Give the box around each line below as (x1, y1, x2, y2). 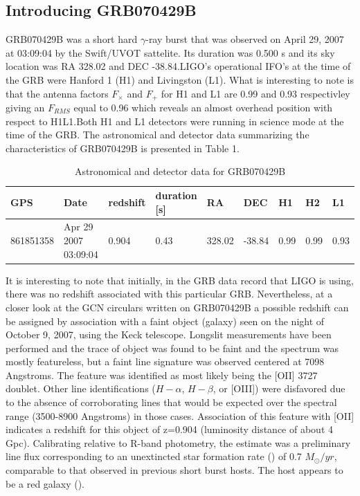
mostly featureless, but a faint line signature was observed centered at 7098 (6, 354, 325, 369)
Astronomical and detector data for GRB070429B (74, 164, 286, 178)
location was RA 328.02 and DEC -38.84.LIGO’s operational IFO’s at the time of (6, 59, 351, 73)
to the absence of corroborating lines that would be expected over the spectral (6, 395, 337, 410)
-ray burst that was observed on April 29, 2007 (145, 32, 344, 46)
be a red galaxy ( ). (6, 476, 84, 490)
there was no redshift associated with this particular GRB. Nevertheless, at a (6, 286, 333, 301)
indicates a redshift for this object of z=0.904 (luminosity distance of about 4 (6, 422, 333, 437)
